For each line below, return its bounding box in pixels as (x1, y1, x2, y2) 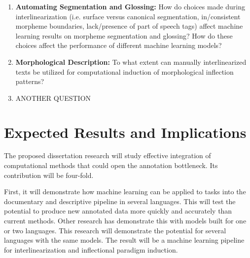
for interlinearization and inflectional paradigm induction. (4, 244, 178, 255)
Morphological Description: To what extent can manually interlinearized (15, 56, 247, 67)
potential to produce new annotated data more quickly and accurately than (4, 206, 232, 216)
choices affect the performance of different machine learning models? (15, 40, 222, 50)
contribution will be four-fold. (4, 170, 94, 180)
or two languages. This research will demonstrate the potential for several (4, 225, 226, 235)
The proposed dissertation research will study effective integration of (4, 150, 211, 161)
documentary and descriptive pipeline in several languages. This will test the (4, 196, 236, 206)
